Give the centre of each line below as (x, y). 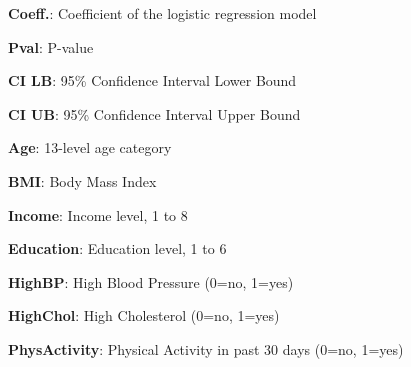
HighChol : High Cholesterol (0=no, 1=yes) (144, 315)
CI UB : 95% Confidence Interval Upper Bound (154, 113)
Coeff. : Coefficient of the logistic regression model (162, 13)
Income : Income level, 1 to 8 (98, 214)
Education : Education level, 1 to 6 (117, 248)
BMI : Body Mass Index (82, 180)
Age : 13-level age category (90, 147)
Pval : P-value (51, 46)
